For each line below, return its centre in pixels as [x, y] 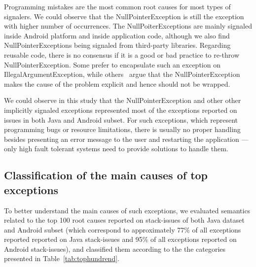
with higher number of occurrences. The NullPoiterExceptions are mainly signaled [128, 26]
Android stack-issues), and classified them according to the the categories [115, 249]
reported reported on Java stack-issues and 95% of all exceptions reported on [120, 239]
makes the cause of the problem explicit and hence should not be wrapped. [117, 83]
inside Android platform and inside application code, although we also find [117, 35]
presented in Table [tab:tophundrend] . [62, 258]
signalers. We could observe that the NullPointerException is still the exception [124, 16]
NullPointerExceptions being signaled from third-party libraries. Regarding [117, 45]
